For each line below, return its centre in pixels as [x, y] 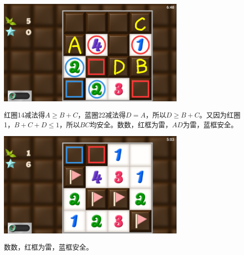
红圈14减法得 [24, 115]
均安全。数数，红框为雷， [131, 124]
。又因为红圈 [220, 115]
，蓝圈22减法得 [101, 115]
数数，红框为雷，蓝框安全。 [48, 247]
